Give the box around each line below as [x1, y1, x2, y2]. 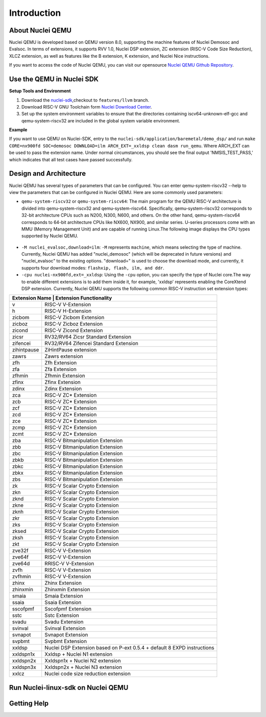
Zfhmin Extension [44, 373, 86, 379]
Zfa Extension [44, 366, 77, 373]
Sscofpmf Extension [44, 605, 92, 612]
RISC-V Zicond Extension [44, 327, 103, 334]
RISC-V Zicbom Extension [44, 314, 104, 321]
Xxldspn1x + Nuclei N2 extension [44, 657, 121, 664]
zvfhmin [12, 573, 32, 580]
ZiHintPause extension [44, 346, 97, 353]
